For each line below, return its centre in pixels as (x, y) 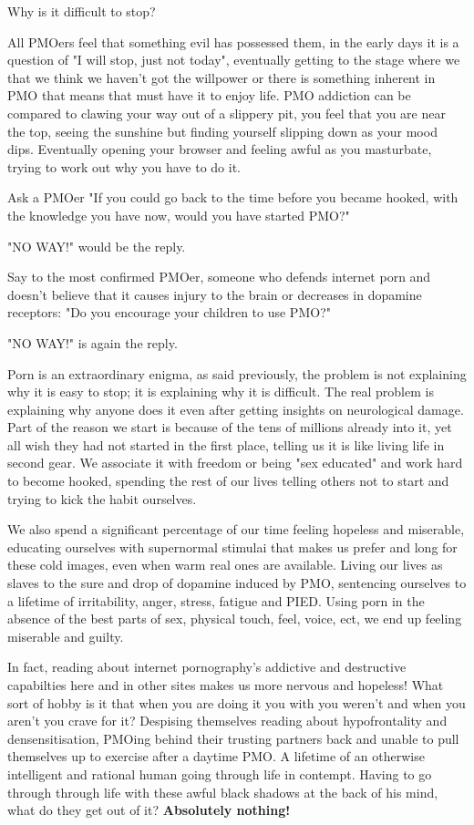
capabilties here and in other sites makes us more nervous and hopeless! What (226, 685)
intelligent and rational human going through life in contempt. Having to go (220, 773)
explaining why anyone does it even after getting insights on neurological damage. (236, 409)
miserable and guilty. (66, 636)
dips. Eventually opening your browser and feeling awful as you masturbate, (220, 149)
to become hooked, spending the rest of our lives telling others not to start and (228, 481)
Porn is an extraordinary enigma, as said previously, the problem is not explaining (237, 373)
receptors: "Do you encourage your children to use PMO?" (169, 312)
